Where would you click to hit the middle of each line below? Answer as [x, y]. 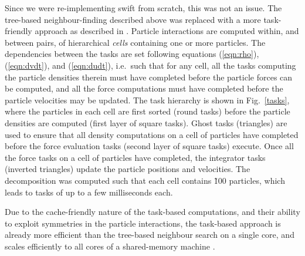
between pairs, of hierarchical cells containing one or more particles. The [135, 42]
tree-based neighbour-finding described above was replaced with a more [133, 19]
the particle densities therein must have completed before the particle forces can [149, 77]
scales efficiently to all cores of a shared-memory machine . [110, 246]
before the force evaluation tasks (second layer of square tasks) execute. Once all [149, 146]
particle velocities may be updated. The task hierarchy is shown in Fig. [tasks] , [147, 100]
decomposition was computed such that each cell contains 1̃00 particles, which [145, 180]
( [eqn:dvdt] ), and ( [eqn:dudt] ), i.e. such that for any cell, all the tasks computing [150, 65]
